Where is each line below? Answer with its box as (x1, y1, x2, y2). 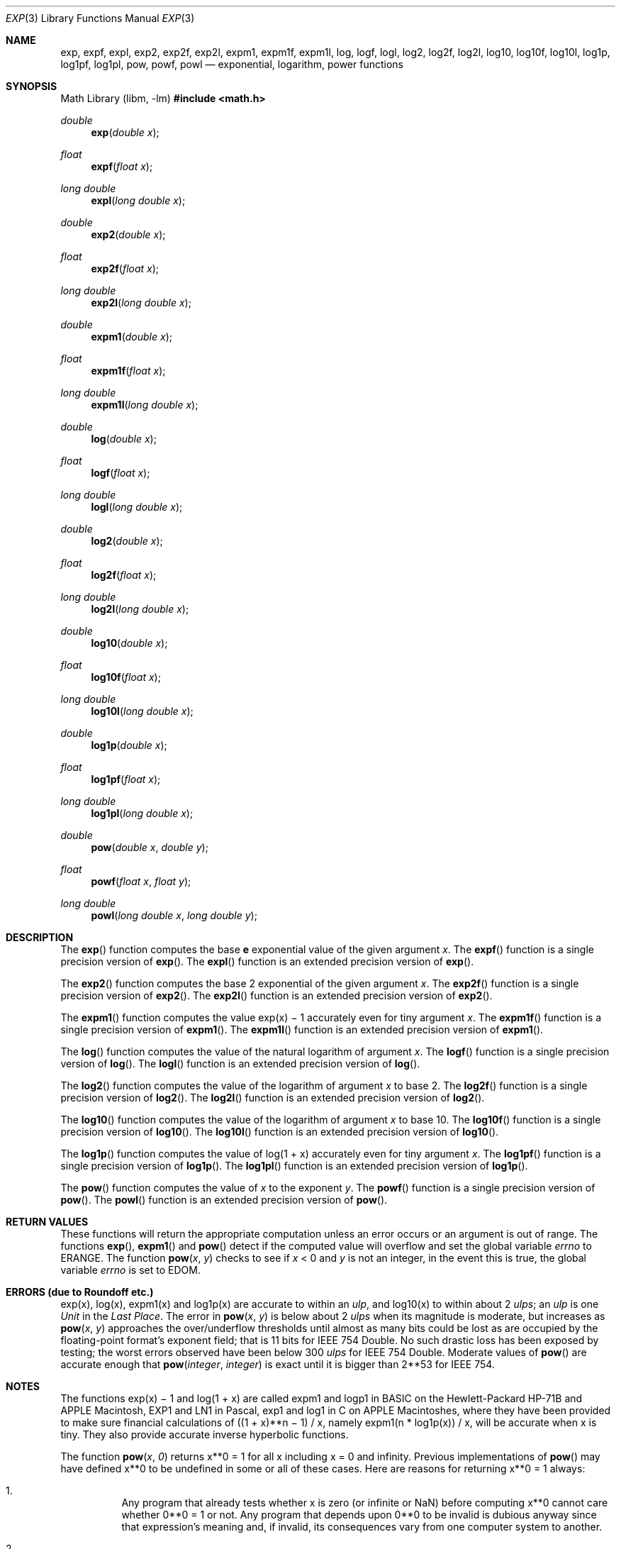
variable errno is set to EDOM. (60, 1264, 201, 1276)
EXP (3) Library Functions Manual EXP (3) (6, 12, 195, 24)
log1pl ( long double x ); (91, 807, 194, 819)
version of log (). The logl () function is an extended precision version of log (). (60, 1057, 420, 1070)
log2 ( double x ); (91, 535, 163, 547)
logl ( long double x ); (91, 501, 183, 513)
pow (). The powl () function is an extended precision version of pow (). (60, 1194, 388, 1206)
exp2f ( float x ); (91, 262, 160, 274)
